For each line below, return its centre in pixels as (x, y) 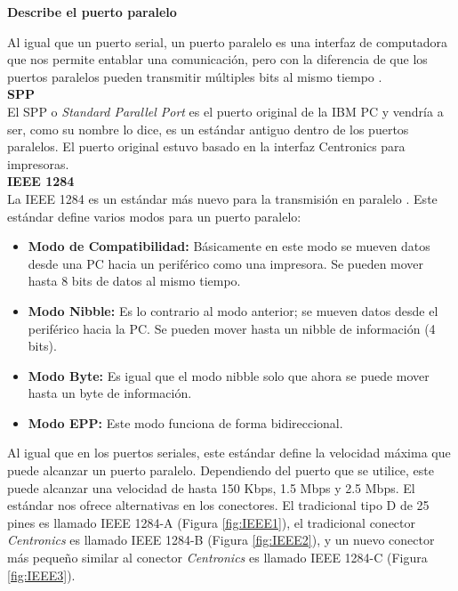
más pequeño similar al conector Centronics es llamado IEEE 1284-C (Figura (217, 558)
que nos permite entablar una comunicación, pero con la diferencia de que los (217, 59)
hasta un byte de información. (110, 393)
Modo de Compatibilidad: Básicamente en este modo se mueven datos (229, 246)
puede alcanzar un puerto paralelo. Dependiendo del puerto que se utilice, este (221, 470)
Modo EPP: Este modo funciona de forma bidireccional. (185, 422)
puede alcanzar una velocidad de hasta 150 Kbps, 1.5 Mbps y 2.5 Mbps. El (211, 487)
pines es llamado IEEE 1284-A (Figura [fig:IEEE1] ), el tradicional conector (212, 522)
